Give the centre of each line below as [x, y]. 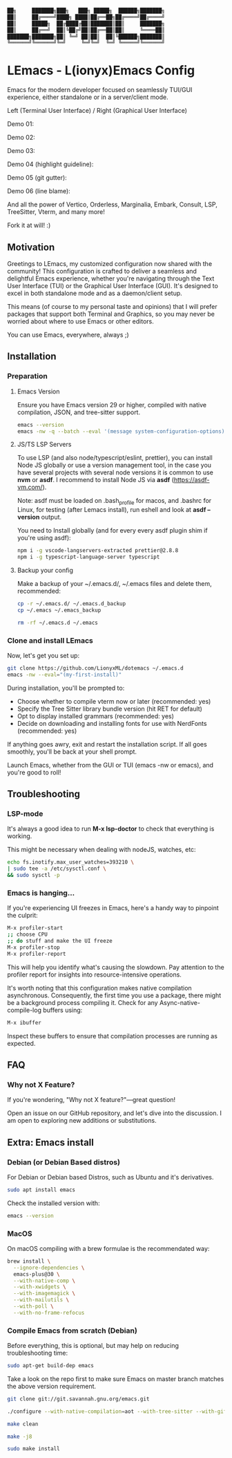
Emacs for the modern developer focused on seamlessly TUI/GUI [100, 90]
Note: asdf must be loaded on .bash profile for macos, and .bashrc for [114, 501]
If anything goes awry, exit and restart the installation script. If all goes [107, 744]
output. [51, 517]
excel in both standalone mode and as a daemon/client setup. [95, 293]
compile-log [24, 1010]
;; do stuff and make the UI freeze [60, 941]
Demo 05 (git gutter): [37, 178]
